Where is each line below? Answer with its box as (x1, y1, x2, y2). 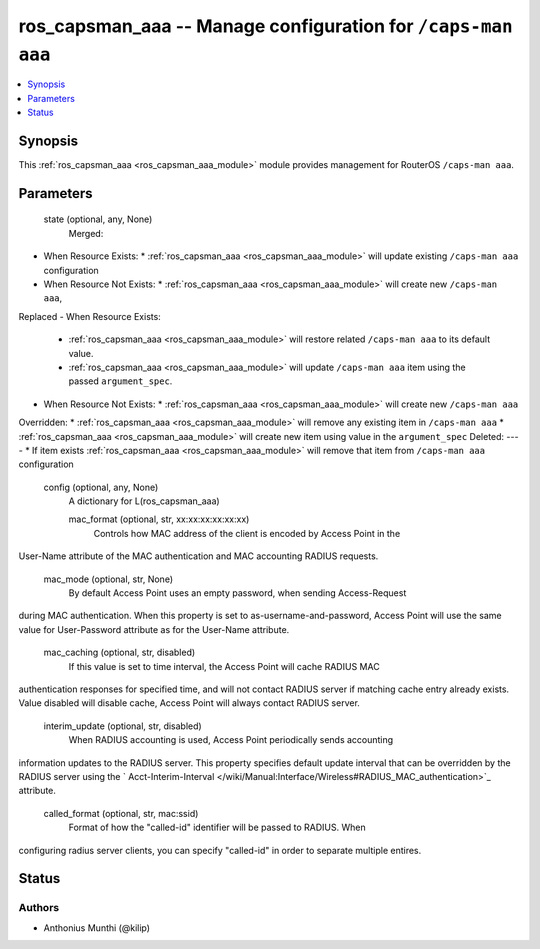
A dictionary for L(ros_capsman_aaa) (68, 495, 220, 507)
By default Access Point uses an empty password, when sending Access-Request (68, 587, 407, 599)
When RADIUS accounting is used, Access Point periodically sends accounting (68, 734, 394, 746)
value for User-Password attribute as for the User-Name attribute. (18, 623, 290, 635)
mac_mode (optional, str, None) (43, 573, 174, 585)
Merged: (68, 227, 104, 239)
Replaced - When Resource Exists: (18, 310, 162, 322)
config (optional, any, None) (43, 481, 159, 493)
